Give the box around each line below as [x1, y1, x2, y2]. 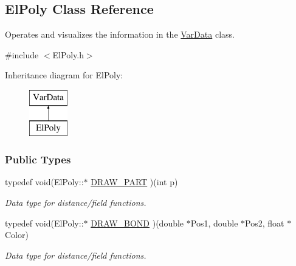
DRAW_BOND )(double [91, 216, 184, 229]
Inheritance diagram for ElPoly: [5, 69, 123, 81]
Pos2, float [245, 216, 284, 229]
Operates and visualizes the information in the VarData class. [5, 28, 235, 41]
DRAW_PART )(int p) [91, 176, 178, 188]
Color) [5, 228, 29, 241]
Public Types [5, 152, 71, 167]
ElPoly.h [52, 48, 84, 61]
